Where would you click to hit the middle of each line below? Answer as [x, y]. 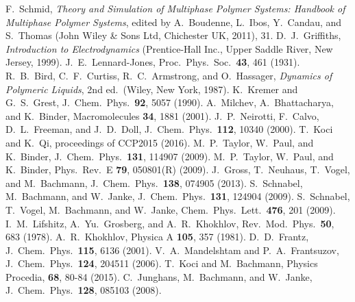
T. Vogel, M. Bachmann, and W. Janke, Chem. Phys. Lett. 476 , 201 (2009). [171, 209]
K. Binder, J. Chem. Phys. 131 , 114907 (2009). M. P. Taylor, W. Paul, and [170, 156]
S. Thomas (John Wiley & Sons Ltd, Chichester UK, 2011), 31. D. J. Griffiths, [173, 35]
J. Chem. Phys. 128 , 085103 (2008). [84, 290]
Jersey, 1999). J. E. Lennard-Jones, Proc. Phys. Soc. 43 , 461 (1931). [153, 62]
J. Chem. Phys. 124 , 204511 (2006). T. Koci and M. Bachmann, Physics [162, 263]
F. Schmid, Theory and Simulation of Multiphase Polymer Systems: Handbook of [175, 8]
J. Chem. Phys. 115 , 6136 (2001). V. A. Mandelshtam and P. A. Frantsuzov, [172, 250]
